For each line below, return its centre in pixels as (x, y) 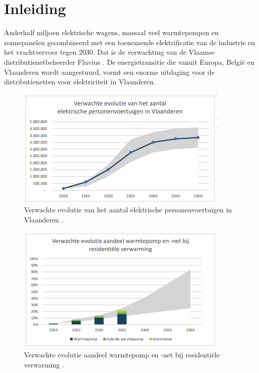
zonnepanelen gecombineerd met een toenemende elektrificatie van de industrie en (130, 42)
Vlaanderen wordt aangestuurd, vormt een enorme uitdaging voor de (109, 72)
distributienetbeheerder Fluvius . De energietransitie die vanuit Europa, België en (129, 61)
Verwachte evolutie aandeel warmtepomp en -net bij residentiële (122, 355)
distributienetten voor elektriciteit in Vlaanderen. (80, 82)
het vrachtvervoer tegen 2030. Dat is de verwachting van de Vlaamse (109, 52)
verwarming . (44, 364)
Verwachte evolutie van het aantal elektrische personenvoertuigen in (128, 210)
